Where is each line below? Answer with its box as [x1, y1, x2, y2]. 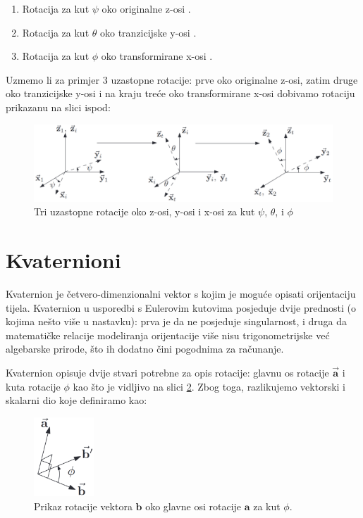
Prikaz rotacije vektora [34, 498, 133, 513]
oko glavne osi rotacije [145, 498, 242, 513]
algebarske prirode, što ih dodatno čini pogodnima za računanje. [6, 341, 284, 356]
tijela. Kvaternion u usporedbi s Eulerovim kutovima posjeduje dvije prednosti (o [6, 300, 356, 315]
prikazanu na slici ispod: [6, 99, 111, 114]
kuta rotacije [6, 379, 61, 393]
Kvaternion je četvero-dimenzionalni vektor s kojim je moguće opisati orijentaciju [6, 286, 356, 301]
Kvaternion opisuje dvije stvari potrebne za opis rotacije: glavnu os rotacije [6, 365, 329, 379]
